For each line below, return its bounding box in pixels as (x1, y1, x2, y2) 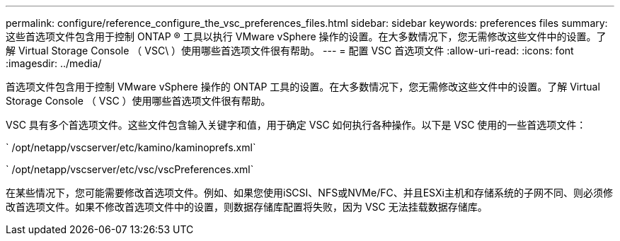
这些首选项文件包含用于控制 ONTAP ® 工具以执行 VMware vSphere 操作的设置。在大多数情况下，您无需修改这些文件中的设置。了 (6, 30, 607, 42)
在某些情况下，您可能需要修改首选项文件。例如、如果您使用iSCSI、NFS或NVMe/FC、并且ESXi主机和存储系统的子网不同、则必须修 (6, 187, 613, 199)
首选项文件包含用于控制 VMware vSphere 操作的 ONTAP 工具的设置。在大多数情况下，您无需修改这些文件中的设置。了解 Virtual (6, 81, 600, 93)
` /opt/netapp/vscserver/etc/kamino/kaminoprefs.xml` (6, 141, 256, 153)
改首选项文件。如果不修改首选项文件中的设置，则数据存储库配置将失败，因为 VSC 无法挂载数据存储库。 (6, 201, 488, 213)
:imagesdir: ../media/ (6, 57, 102, 69)
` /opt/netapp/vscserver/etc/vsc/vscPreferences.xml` (6, 163, 254, 175)
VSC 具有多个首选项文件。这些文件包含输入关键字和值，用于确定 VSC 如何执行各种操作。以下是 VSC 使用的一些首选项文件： (6, 119, 587, 131)
